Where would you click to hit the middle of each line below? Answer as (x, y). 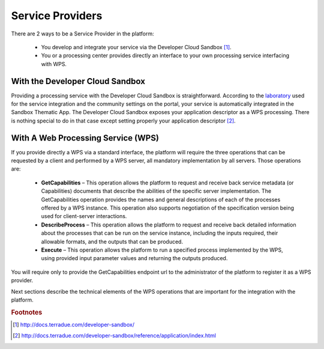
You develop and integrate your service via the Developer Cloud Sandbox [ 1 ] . (136, 47)
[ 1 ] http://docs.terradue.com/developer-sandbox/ (74, 325)
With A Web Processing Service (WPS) (85, 138)
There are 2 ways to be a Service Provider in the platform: (82, 34)
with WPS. (54, 64)
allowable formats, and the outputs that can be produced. (112, 241)
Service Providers (57, 16)
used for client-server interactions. (84, 216)
